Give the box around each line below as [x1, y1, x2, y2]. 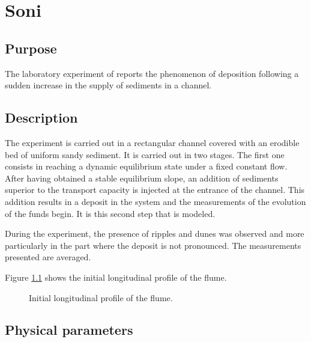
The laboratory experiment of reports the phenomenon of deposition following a [5, 67, 299, 79]
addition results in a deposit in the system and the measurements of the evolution [5, 195, 306, 207]
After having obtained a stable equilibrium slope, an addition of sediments [5, 171, 279, 184]
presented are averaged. [5, 251, 91, 263]
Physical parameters [5, 320, 133, 339]
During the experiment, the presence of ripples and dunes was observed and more [5, 227, 304, 240]
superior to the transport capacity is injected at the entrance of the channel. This [5, 183, 305, 196]
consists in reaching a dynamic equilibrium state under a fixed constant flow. [5, 160, 288, 173]
